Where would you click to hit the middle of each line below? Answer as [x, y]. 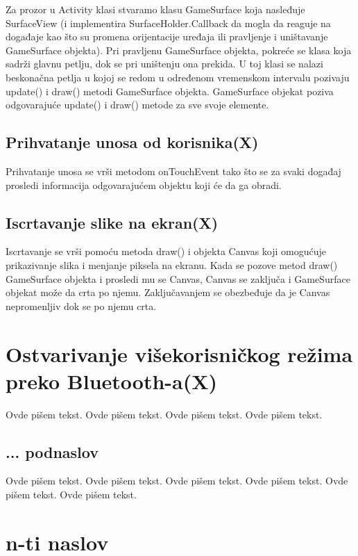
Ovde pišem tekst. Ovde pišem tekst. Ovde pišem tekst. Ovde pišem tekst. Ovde [177, 481]
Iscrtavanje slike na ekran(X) [112, 222]
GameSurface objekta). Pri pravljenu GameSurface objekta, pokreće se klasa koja [179, 50]
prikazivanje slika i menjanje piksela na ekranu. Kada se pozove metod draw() [172, 264]
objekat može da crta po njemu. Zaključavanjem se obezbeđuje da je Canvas [168, 292]
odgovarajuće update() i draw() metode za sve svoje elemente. [137, 105]
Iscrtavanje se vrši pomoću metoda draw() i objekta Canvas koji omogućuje [166, 251]
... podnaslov [52, 451]
